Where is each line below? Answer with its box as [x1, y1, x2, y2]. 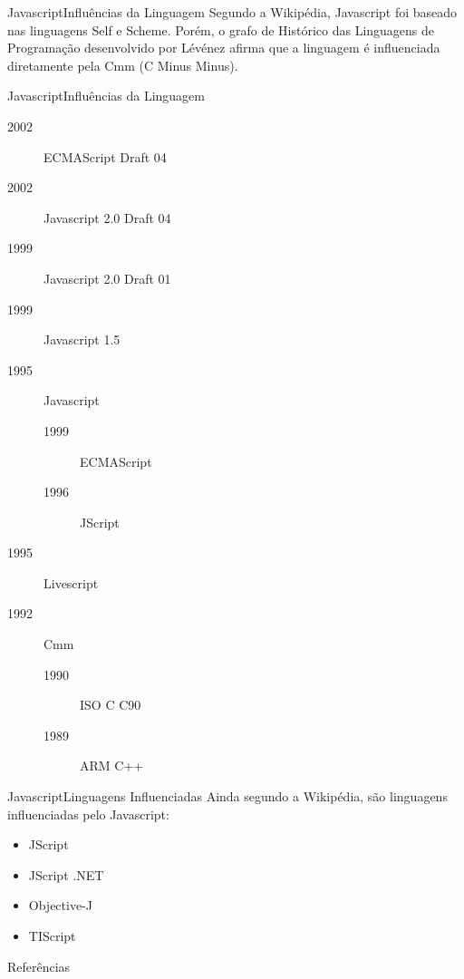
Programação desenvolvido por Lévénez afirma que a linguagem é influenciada [7, 38, 440, 57]
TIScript [28, 926, 76, 945]
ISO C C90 [80, 695, 141, 714]
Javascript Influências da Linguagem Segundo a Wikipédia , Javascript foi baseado [7, 3, 458, 21]
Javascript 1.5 [43, 330, 121, 349]
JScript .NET [28, 865, 104, 884]
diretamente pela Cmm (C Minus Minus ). [7, 55, 238, 74]
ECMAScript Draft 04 [43, 147, 167, 166]
